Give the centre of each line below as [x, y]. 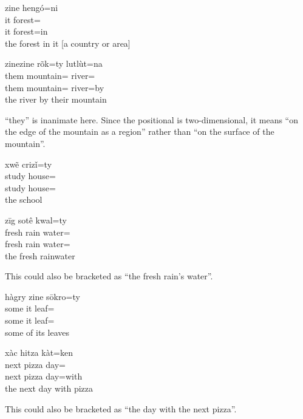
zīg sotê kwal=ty [36, 220]
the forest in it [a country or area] [68, 43]
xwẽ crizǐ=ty [29, 164]
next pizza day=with [44, 376]
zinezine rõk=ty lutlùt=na [54, 63]
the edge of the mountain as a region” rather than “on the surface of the [140, 131]
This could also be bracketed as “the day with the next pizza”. [121, 408]
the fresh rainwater [40, 255]
